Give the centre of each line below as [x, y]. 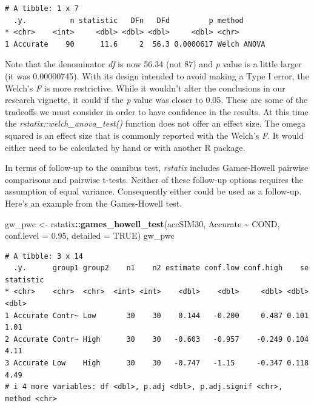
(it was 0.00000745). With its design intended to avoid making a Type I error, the [157, 75]
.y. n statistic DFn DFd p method [129, 20]
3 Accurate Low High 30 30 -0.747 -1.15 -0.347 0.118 [157, 363]
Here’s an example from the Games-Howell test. [94, 203]
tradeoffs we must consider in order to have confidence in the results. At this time [157, 111]
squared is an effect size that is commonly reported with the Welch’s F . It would [155, 135]
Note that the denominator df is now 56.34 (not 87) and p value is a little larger [153, 64]
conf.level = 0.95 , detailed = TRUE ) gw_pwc [90, 235]
